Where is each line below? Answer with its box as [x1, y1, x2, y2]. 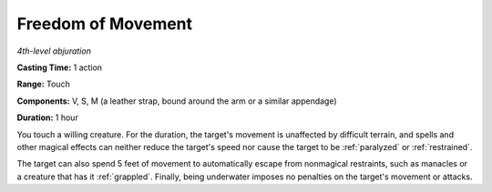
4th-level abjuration [16, 45, 91, 56]
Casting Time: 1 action [16, 62, 103, 73]
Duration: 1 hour [16, 112, 79, 123]
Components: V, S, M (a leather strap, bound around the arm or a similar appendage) [16, 96, 337, 106]
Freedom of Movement [16, 14, 193, 34]
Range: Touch [16, 78, 70, 90]
